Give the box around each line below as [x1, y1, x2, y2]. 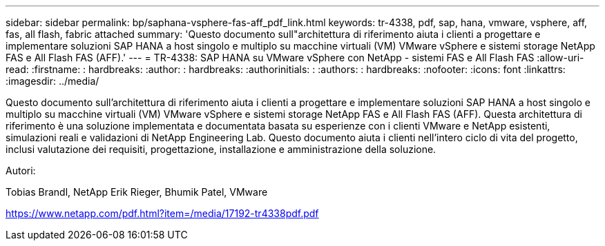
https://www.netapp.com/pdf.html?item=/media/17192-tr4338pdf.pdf [6, 207, 319, 219]
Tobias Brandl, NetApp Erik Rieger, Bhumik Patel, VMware [6, 186, 268, 198]
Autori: [6, 165, 36, 176]
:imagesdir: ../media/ [6, 75, 99, 87]
